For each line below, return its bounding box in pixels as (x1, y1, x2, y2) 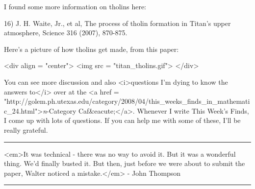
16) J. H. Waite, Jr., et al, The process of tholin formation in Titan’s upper (4, 18, 231, 28)
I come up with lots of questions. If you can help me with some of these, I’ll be (4, 115, 241, 125)
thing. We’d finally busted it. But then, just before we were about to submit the (4, 158, 245, 168)
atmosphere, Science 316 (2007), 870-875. (4, 27, 127, 38)
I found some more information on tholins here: (4, 1, 147, 11)
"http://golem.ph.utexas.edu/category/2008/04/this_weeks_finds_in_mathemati (4, 96, 250, 106)
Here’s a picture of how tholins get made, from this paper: (4, 44, 179, 54)
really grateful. (4, 124, 48, 135)
